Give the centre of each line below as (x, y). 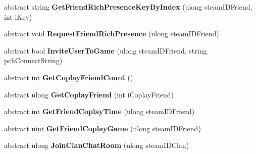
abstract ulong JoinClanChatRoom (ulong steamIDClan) (97, 145)
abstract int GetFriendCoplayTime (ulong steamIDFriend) (99, 111)
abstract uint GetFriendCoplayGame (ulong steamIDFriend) (103, 128)
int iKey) (18, 16)
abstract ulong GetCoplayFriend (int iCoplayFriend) (89, 94)
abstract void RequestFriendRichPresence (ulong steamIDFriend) (112, 34)
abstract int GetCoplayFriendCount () (69, 77)
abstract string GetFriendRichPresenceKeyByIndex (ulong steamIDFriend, (128, 7)
